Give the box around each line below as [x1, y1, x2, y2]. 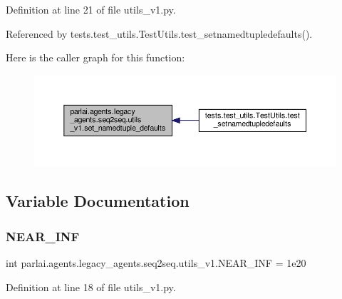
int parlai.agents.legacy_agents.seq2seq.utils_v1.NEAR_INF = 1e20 [6, 255, 306, 270]
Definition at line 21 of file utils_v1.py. [6, 2, 176, 16]
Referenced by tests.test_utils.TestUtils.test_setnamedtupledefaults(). [6, 26, 313, 41]
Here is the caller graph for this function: [6, 50, 185, 65]
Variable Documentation [6, 190, 190, 212]
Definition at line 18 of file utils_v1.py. [6, 279, 176, 294]
